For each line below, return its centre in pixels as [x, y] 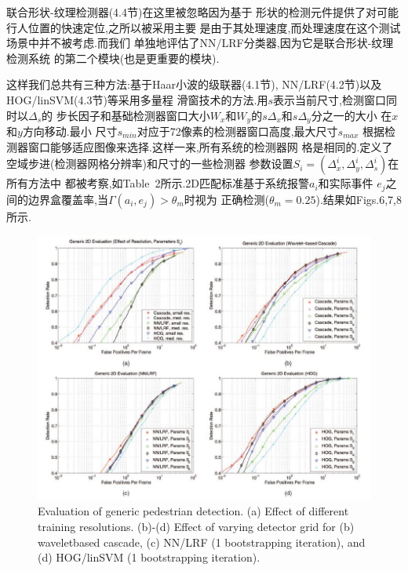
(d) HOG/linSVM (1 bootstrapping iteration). [149, 557]
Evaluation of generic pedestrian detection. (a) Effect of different [193, 511]
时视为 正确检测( [226, 199]
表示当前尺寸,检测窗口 [330, 99]
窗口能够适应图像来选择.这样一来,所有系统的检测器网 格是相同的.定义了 [210, 146]
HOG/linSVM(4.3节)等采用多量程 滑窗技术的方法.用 [137, 99]
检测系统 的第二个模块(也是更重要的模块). [113, 58]
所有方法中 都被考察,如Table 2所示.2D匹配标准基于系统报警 [158, 183]
